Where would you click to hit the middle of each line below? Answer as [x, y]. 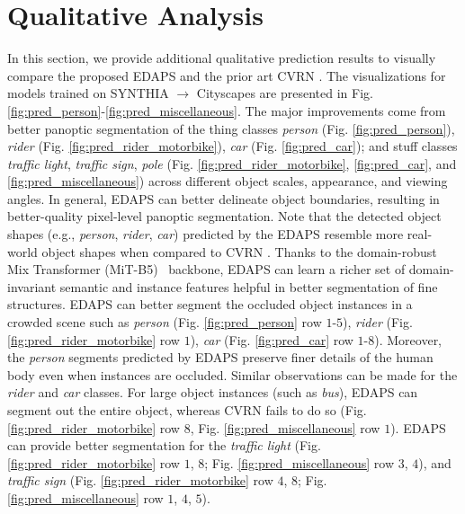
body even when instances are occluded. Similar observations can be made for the [232, 374]
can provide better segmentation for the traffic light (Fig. [164, 445]
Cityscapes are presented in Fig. [285, 93]
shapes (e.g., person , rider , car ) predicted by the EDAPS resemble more [206, 234]
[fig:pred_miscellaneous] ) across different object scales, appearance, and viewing [228, 181]
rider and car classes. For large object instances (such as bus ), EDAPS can [213, 392]
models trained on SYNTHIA [88, 93]
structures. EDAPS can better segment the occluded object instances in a [210, 304]
